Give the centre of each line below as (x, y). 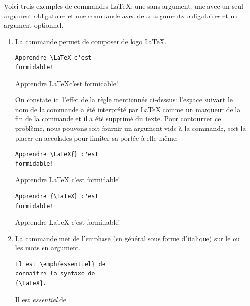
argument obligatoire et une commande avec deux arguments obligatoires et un (121, 15)
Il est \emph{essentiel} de (60, 264)
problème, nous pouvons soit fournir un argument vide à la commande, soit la (131, 128)
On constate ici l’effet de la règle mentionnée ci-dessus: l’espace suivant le (124, 100)
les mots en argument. (48, 248)
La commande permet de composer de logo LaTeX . (91, 41)
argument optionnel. (34, 25)
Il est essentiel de (41, 299)
